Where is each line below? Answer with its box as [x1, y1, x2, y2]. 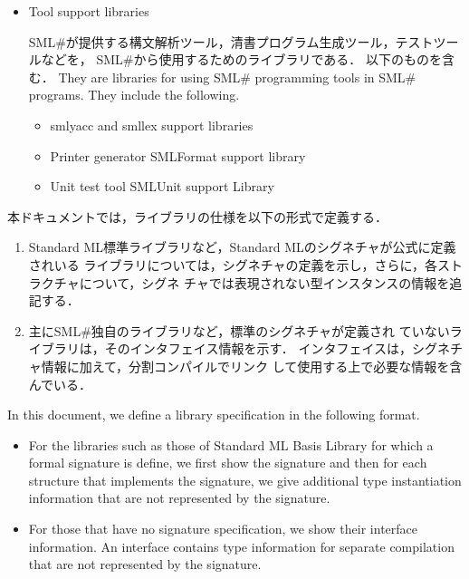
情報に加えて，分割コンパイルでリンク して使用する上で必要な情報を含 [41, 356, 463, 375]
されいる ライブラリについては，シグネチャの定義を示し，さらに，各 [28, 255, 437, 274]
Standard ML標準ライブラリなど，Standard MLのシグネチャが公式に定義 [28, 237, 456, 256]
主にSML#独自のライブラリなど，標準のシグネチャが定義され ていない [28, 321, 450, 340]
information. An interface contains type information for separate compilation [28, 536, 455, 555]
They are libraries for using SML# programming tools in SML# [58, 67, 416, 86]
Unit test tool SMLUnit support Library [50, 177, 274, 196]
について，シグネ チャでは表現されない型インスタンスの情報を [79, 273, 450, 292]
